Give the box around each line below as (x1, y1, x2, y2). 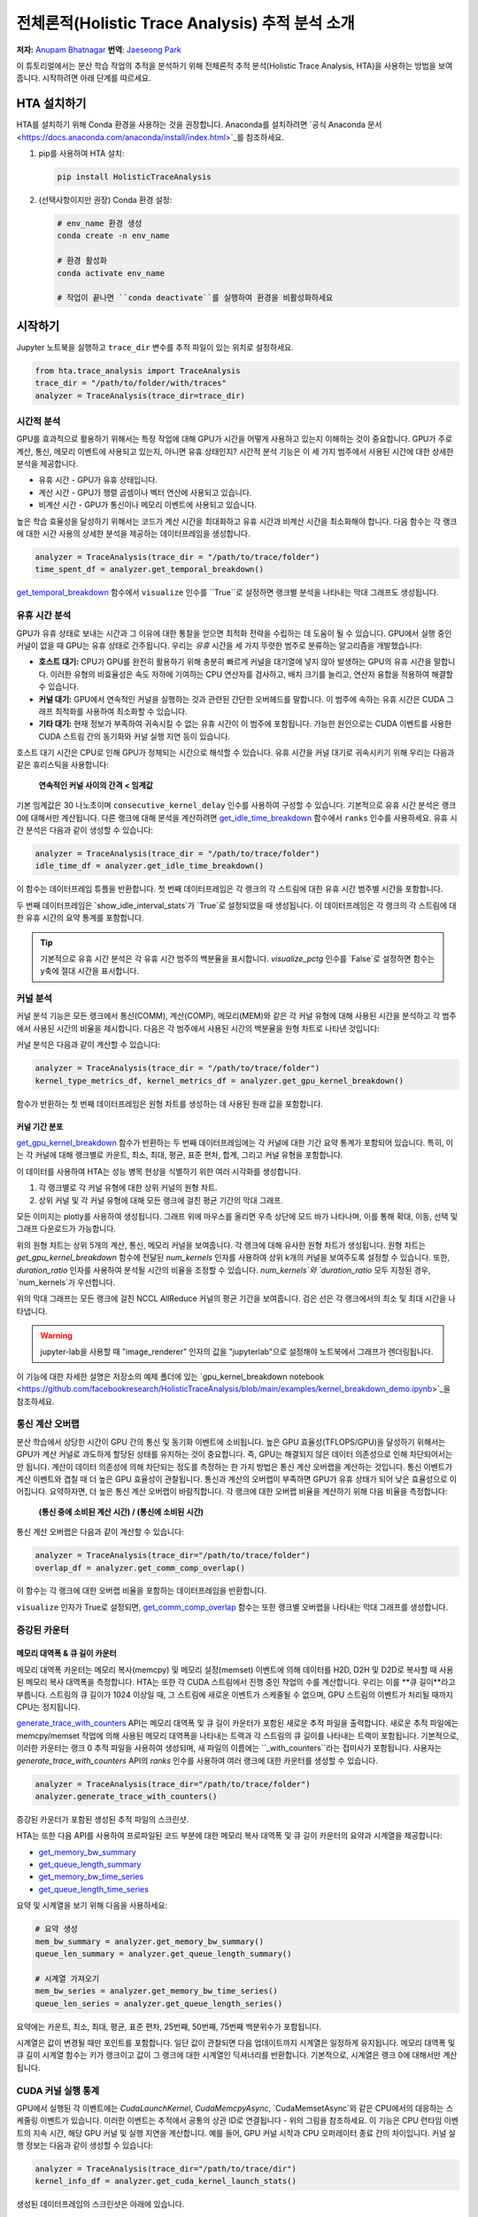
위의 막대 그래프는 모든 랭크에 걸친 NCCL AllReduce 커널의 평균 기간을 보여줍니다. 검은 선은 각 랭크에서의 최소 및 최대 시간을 (16, 1293, 447, 1304)
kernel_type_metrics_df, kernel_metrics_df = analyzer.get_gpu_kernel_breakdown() (35, 1076, 405, 1085)
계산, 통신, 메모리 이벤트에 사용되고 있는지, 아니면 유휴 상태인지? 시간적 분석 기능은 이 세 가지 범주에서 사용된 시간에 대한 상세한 (16, 446, 454, 457)
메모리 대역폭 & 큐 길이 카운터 (16, 1648, 117, 1658)
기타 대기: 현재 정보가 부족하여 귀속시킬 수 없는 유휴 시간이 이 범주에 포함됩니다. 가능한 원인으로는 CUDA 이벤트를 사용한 (38, 718, 452, 729)
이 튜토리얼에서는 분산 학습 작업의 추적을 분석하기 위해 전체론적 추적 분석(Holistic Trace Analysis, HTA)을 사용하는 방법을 (16, 60, 437, 71)
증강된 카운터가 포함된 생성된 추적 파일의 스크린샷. (16, 1814, 189, 1824)
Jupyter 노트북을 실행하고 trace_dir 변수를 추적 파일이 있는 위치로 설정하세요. (16, 341, 294, 352)
